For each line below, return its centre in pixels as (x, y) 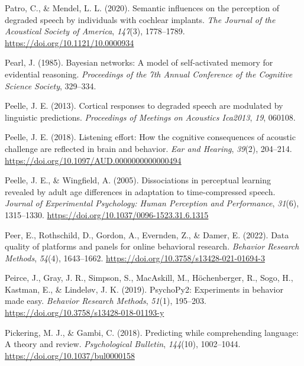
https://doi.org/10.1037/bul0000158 (70, 355)
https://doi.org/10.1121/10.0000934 (69, 42)
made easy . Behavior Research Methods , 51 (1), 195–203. (106, 301)
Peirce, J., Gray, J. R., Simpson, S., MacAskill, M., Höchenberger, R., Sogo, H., (149, 278)
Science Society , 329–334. (51, 85)
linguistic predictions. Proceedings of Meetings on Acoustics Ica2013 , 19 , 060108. (150, 117)
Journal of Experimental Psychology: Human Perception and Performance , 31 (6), (152, 203)
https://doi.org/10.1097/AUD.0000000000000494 (93, 160)
